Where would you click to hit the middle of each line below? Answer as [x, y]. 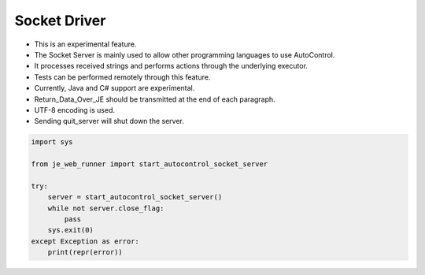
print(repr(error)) [85, 253]
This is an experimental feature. [85, 44]
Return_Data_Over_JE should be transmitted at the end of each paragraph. [155, 99]
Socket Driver [60, 20]
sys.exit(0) [71, 230]
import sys [52, 142]
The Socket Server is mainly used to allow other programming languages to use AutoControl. [185, 54]
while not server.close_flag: [106, 208]
